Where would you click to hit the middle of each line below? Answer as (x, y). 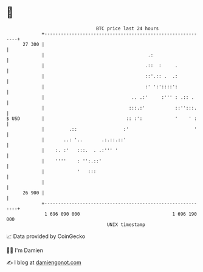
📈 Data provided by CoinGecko (46, 236)
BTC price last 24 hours (128, 28)
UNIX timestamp (126, 224)
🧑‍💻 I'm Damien (25, 250)
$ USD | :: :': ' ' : (102, 118)
